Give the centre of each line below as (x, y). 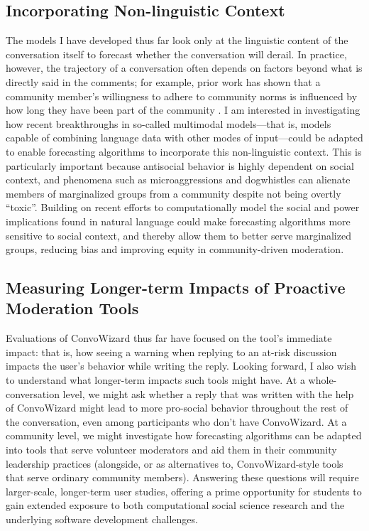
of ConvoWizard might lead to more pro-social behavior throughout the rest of (177, 408)
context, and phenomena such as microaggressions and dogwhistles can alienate (178, 179)
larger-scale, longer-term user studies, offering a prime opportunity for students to (184, 491)
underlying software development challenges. (102, 519)
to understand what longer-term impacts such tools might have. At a (155, 380)
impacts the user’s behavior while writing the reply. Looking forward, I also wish (181, 366)
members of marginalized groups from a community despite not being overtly (174, 193)
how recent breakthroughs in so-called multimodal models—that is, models (169, 123)
